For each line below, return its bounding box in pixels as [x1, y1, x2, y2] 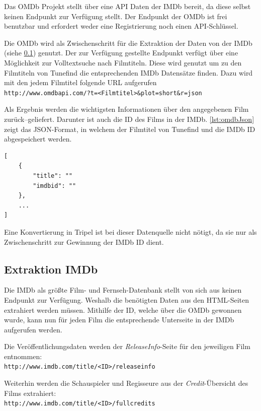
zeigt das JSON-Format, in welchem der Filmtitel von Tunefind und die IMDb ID [4, 123, 255, 134]
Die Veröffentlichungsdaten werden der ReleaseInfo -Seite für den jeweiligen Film [4, 341, 250, 352]
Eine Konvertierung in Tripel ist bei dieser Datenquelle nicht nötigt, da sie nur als [4, 226, 257, 237]
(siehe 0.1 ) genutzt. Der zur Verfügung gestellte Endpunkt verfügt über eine [4, 47, 238, 58]
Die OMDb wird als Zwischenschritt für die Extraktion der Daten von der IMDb [4, 37, 252, 48]
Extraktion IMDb [4, 261, 98, 277]
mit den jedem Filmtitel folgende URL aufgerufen [4, 77, 157, 88]
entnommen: [4, 351, 42, 361]
